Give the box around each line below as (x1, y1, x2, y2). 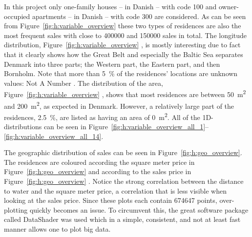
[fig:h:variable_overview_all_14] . (4, 131, 104, 141)
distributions (4, 121, 42, 132)
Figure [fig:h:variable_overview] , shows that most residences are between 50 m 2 (4, 88, 246, 99)
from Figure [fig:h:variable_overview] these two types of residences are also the (4, 20, 241, 31)
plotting (4, 204, 28, 215)
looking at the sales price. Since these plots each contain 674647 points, (4, 195, 217, 205)
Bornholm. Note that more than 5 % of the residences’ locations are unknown (4, 68, 238, 79)
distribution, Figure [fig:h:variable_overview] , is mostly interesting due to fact (4, 39, 241, 50)
